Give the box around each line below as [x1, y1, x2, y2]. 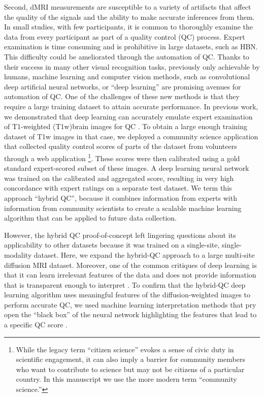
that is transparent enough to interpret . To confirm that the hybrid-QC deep [4, 279, 246, 290]
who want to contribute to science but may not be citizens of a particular [16, 363, 245, 374]
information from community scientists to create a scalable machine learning [4, 202, 242, 213]
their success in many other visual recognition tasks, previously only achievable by [4, 61, 260, 72]
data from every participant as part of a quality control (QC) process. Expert [4, 31, 245, 42]
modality [4, 249, 32, 260]
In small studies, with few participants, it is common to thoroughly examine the [4, 21, 253, 32]
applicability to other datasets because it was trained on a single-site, [4, 239, 220, 250]
